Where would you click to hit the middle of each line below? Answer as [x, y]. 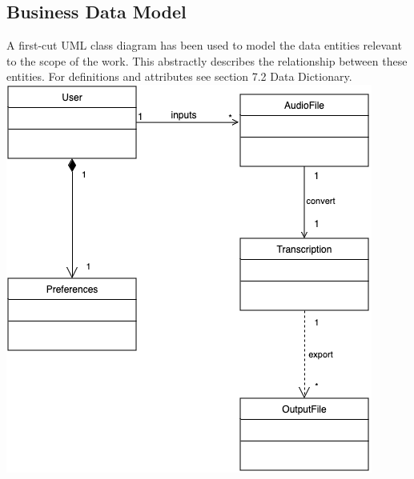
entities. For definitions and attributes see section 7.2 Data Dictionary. [179, 76]
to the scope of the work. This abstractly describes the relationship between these [207, 60]
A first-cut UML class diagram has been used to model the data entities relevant [204, 45]
